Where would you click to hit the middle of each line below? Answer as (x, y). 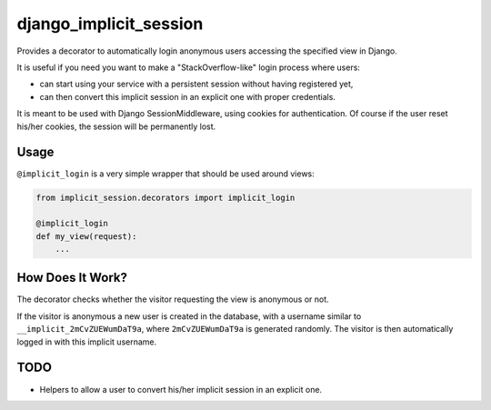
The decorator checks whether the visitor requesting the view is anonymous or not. (173, 299)
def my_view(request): (86, 236)
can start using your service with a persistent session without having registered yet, (196, 84)
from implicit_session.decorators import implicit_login (165, 198)
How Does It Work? (72, 278)
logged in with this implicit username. (87, 342)
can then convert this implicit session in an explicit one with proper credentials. (188, 96)
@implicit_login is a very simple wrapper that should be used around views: (166, 174)
